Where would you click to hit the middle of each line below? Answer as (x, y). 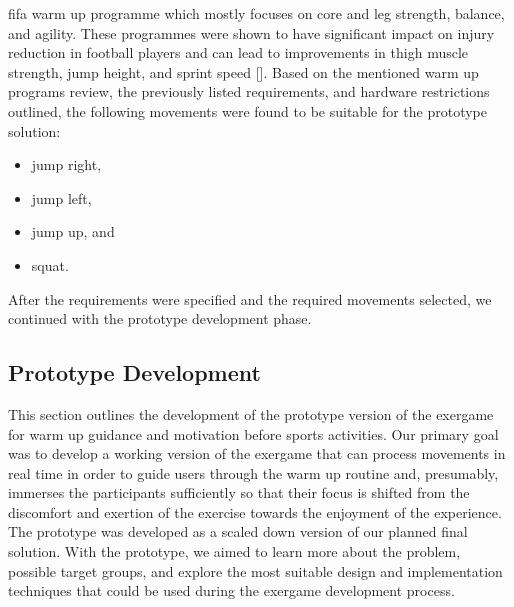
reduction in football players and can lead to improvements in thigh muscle (238, 52)
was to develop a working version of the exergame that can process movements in (257, 453)
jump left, (61, 197)
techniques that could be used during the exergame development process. (231, 590)
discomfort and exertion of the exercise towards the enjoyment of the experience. (255, 511)
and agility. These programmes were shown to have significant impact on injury (251, 32)
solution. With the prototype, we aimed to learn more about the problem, (234, 551)
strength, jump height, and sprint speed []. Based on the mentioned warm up (243, 71)
